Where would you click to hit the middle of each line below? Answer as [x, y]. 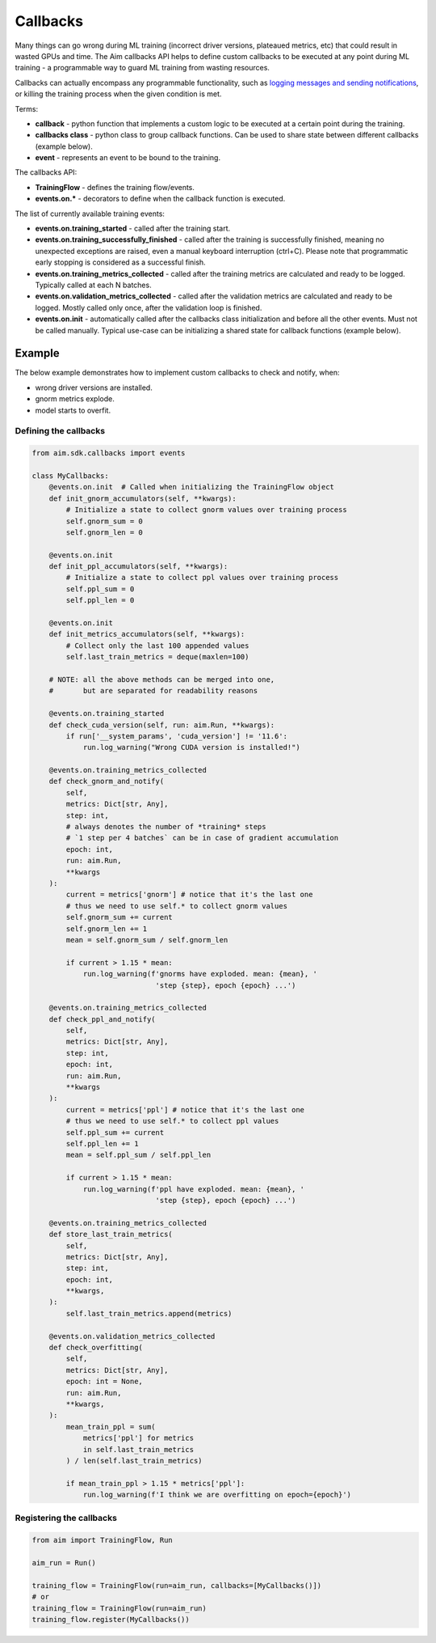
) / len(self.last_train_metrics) [134, 1461]
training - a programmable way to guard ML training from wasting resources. [143, 68]
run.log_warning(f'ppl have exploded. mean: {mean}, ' [194, 1189]
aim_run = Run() [64, 1563]
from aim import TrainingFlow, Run [102, 1540]
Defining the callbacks [60, 431]
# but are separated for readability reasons [153, 691]
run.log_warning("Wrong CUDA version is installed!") [191, 747]
